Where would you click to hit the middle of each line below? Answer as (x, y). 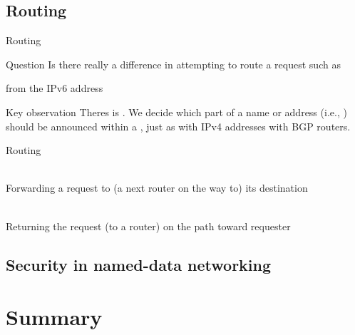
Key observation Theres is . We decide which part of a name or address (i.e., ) (176, 112)
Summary (54, 317)
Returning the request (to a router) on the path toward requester (148, 226)
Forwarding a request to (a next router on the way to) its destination (157, 188)
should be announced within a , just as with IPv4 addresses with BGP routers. (178, 126)
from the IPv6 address (55, 88)
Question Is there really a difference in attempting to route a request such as (173, 64)
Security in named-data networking (139, 264)
